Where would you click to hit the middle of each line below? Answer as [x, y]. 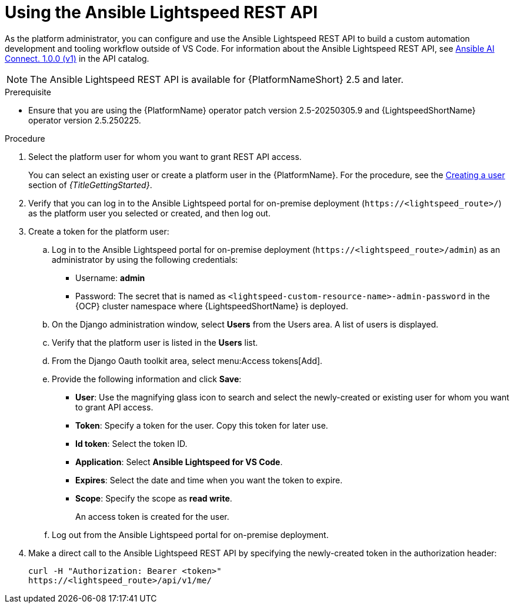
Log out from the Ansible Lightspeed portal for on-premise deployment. [190, 534]
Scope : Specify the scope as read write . [154, 498]
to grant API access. [114, 407]
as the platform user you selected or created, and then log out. [149, 213]
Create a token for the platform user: [99, 231]
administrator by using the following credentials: [145, 259]
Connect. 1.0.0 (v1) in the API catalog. [77, 58]
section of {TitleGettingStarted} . [90, 185]
